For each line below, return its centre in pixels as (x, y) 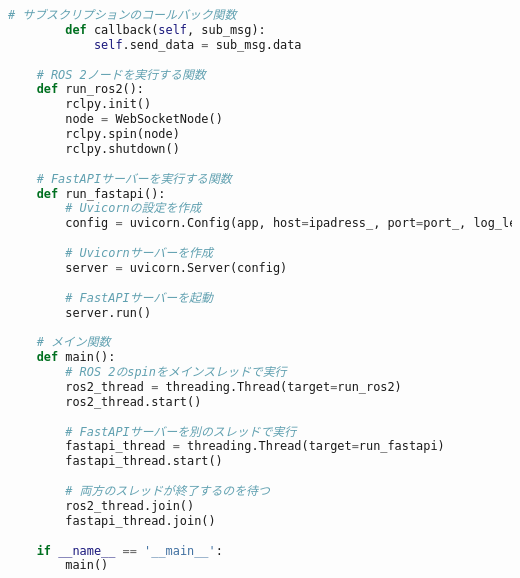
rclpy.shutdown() (122, 148)
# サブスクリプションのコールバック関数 (122, 15)
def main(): (76, 357)
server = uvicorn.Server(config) (176, 267)
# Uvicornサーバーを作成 (139, 253)
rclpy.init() (108, 104)
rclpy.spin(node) (122, 134)
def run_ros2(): (90, 89)
